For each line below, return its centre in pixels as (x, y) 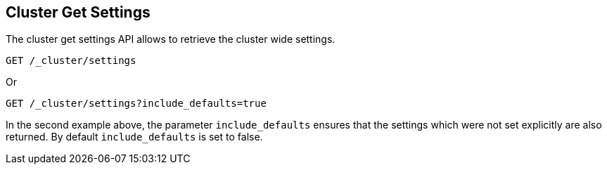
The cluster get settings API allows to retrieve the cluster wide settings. (171, 39)
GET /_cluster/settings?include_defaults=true (136, 104)
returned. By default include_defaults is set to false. (134, 137)
